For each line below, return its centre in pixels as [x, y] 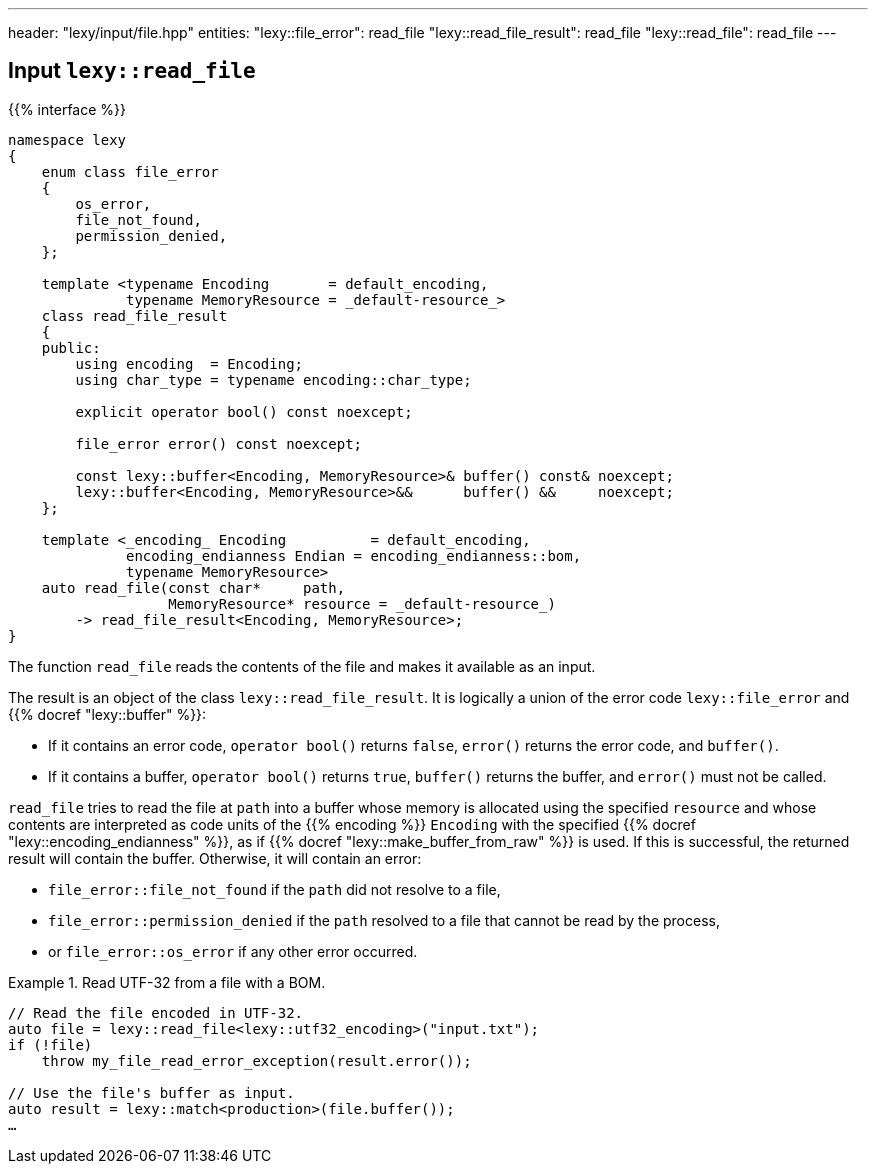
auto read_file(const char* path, [193, 587]
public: [71, 347]
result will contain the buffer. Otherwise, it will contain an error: [215, 858]
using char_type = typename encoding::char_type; [273, 379]
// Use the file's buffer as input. [151, 1092]
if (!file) [50, 1044]
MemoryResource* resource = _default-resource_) [362, 603]
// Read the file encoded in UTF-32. [156, 1012]
